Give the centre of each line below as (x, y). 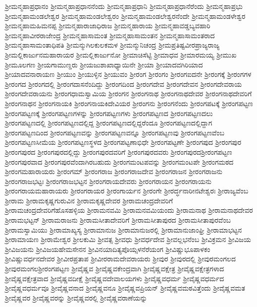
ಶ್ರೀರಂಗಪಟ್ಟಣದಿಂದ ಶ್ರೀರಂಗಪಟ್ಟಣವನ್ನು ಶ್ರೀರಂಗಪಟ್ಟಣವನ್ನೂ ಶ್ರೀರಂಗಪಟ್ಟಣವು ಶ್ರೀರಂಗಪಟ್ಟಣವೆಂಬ (115, 132)
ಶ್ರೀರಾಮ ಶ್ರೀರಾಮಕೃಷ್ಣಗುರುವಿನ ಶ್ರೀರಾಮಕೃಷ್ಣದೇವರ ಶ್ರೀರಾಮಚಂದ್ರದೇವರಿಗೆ (89, 200)
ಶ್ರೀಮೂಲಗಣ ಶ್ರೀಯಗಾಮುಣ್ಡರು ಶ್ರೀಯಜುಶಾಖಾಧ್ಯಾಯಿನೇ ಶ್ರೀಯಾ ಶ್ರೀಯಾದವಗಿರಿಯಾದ (104, 64)
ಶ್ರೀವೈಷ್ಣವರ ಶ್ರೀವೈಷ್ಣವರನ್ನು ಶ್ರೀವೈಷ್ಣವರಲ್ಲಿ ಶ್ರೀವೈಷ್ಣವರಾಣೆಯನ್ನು (76, 297)
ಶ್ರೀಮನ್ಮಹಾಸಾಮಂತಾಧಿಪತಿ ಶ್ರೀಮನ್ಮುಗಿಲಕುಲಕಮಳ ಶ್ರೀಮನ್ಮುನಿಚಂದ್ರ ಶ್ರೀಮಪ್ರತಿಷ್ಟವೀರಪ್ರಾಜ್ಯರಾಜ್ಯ (112, 45)
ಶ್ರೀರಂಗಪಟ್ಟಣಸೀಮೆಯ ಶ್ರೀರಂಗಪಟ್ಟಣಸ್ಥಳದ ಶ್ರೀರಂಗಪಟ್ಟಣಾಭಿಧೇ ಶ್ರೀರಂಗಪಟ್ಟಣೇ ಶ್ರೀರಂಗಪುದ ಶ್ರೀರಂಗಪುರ (123, 142)
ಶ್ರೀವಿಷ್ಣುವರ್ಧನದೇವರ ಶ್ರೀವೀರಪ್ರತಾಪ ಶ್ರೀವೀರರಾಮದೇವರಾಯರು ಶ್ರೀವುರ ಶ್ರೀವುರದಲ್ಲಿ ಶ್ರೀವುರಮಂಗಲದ (120, 259)
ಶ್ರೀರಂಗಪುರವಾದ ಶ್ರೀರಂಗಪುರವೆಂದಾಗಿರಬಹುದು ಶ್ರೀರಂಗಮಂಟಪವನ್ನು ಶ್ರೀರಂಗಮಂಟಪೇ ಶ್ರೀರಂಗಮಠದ (119, 161)
